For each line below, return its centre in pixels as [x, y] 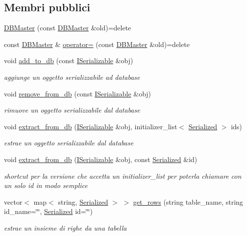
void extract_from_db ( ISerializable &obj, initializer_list [91, 126]
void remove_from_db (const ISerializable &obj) [78, 93]
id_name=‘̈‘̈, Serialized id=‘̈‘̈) [48, 211]
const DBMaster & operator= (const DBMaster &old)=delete [97, 44]
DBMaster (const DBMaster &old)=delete [68, 28]
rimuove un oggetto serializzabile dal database [72, 110]
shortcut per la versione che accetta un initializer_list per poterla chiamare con [123, 176]
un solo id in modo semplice [46, 185]
